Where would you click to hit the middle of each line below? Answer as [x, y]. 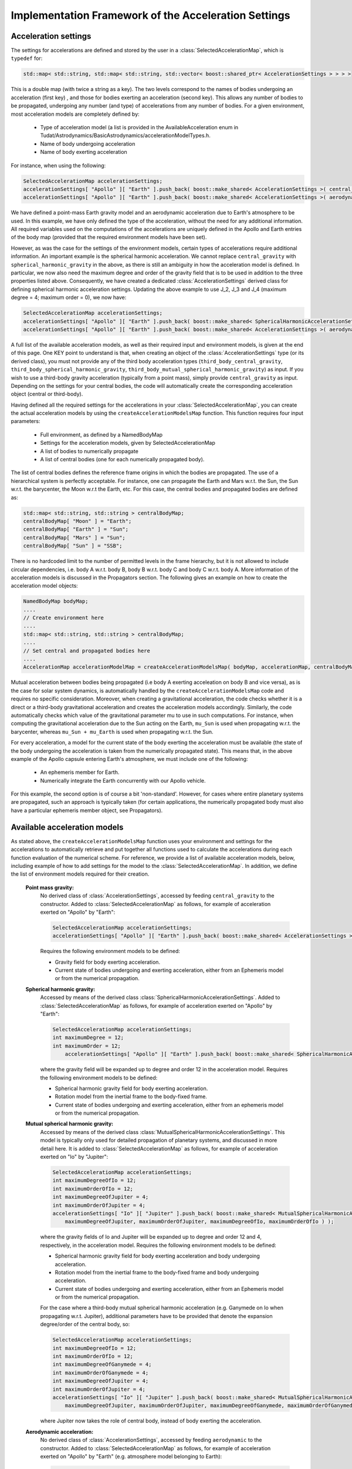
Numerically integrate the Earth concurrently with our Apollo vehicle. [123, 780]
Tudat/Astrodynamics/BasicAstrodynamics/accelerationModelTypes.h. [125, 136]
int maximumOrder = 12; [87, 1046]
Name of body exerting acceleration [84, 152]
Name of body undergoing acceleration [88, 143]
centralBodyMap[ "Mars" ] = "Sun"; [74, 537]
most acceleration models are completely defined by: [75, 114]
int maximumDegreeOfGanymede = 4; [102, 1364]
